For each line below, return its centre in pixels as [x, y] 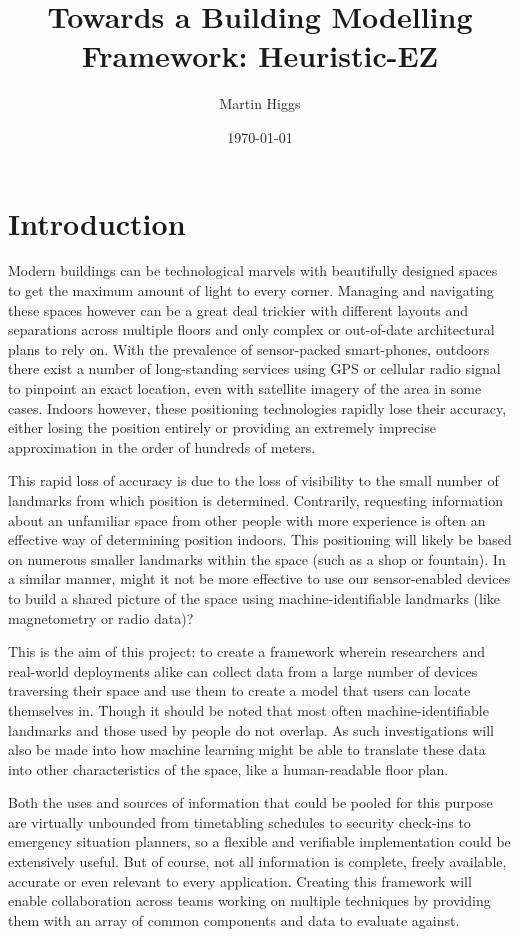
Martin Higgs [260, 103]
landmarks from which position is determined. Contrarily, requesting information [255, 499]
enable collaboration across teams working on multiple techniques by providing [249, 900]
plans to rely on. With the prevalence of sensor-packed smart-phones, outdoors [249, 348]
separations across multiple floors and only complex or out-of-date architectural [251, 329]
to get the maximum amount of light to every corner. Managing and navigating [251, 290]
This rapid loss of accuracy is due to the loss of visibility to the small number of [253, 480]
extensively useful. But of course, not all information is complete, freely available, [257, 861]
